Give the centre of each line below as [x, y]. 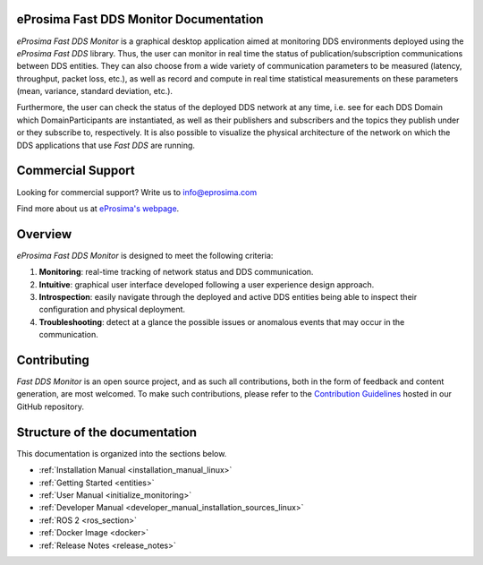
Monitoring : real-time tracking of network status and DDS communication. [176, 272]
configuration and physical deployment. [112, 310]
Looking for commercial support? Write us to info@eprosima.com [137, 192]
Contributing [53, 360]
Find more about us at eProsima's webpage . [98, 208]
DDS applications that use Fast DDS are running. [106, 145]
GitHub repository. [51, 407]
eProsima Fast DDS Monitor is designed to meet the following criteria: [145, 255]
